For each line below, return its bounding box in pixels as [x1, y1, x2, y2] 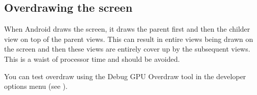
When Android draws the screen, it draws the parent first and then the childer [4, 23, 250, 34]
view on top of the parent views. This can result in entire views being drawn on [4, 33, 253, 44]
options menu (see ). [4, 81, 68, 91]
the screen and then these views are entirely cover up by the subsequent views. [4, 43, 250, 54]
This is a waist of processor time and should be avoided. [4, 53, 180, 64]
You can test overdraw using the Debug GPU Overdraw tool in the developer [4, 70, 246, 81]
